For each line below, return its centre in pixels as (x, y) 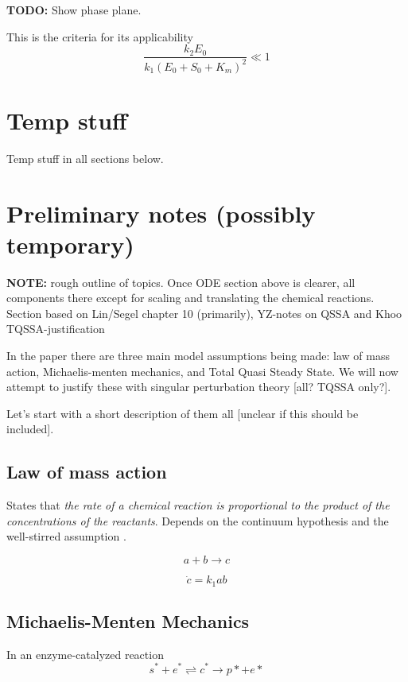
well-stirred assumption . (66, 536)
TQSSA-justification (56, 329)
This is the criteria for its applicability (100, 36)
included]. (30, 429)
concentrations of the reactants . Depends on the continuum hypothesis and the (198, 520)
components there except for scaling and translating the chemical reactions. (190, 298)
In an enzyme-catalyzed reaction (85, 654)
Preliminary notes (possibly (161, 213)
